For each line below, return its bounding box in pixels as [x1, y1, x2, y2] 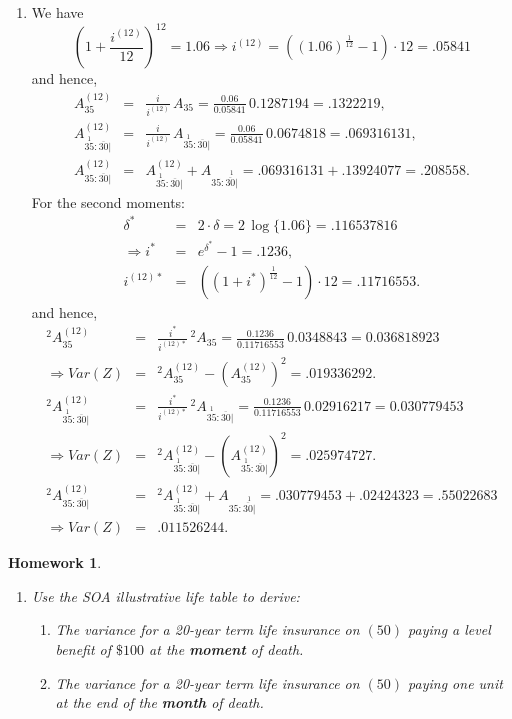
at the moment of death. [149, 639, 304, 660]
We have [31, 2, 84, 22]
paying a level [408, 619, 491, 640]
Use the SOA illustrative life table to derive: [31, 585, 300, 606]
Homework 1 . [8, 552, 102, 573]
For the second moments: [31, 191, 185, 212]
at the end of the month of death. [55, 692, 264, 713]
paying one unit [408, 672, 503, 693]
